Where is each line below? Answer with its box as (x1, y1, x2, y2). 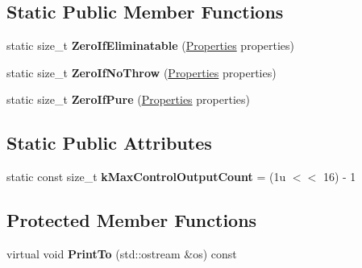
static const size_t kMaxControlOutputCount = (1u (6, 168, 286, 185)
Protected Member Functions (6, 208, 257, 233)
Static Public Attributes (6, 130, 212, 155)
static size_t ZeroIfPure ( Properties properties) (6, 91, 250, 108)
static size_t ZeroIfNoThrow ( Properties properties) (6, 64, 277, 80)
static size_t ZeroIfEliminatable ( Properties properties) (6, 37, 295, 54)
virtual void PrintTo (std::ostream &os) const (6, 245, 237, 262)
